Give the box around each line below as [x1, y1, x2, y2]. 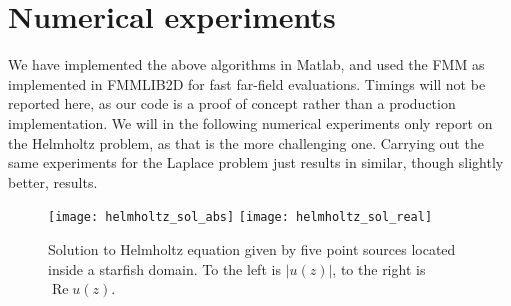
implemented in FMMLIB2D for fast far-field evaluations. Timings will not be [8, 73, 486, 94]
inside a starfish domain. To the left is [48, 258, 281, 279]
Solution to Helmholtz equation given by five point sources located [48, 238, 456, 259]
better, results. [8, 171, 98, 192]
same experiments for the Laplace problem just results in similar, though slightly [8, 152, 504, 173]
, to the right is [332, 258, 426, 279]
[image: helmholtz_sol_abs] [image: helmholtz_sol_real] [48, 210, 433, 225]
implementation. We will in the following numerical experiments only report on [8, 112, 493, 133]
